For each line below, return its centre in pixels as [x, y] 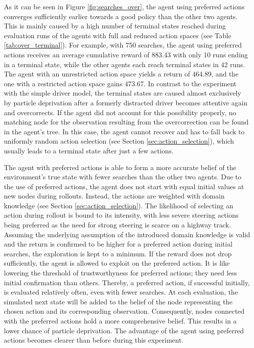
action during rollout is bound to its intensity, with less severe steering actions [121, 215]
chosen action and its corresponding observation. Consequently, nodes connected [124, 311]
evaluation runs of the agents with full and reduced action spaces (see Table [118, 35]
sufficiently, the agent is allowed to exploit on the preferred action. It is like [117, 263]
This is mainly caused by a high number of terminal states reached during [115, 26]
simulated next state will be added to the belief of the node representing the [118, 301]
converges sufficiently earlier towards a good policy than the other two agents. [121, 16]
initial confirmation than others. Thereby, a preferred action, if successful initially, [127, 282]
